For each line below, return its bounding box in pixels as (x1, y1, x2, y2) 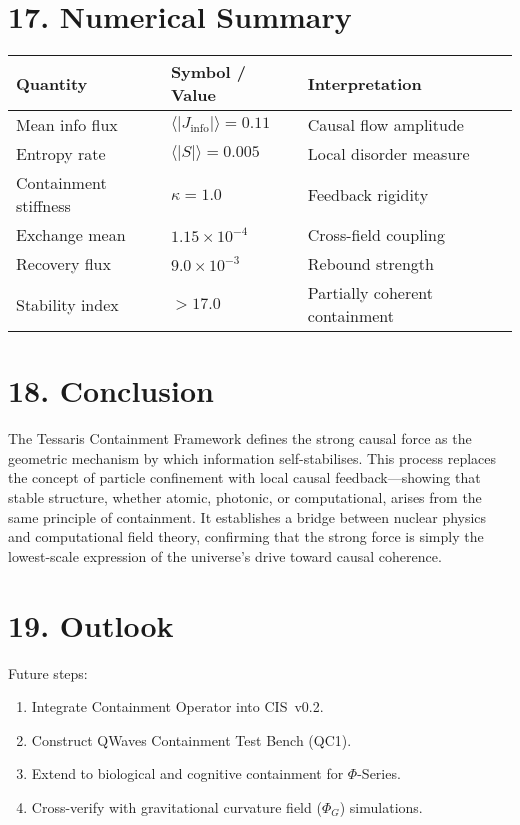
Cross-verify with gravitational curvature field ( (31, 796, 322, 817)
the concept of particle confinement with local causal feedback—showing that (8, 467, 481, 488)
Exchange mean (16, 223, 126, 247)
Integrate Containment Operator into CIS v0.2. (31, 696, 324, 717)
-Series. (357, 763, 401, 784)
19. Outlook (8, 604, 174, 645)
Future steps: (8, 662, 88, 683)
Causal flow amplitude (307, 113, 464, 137)
